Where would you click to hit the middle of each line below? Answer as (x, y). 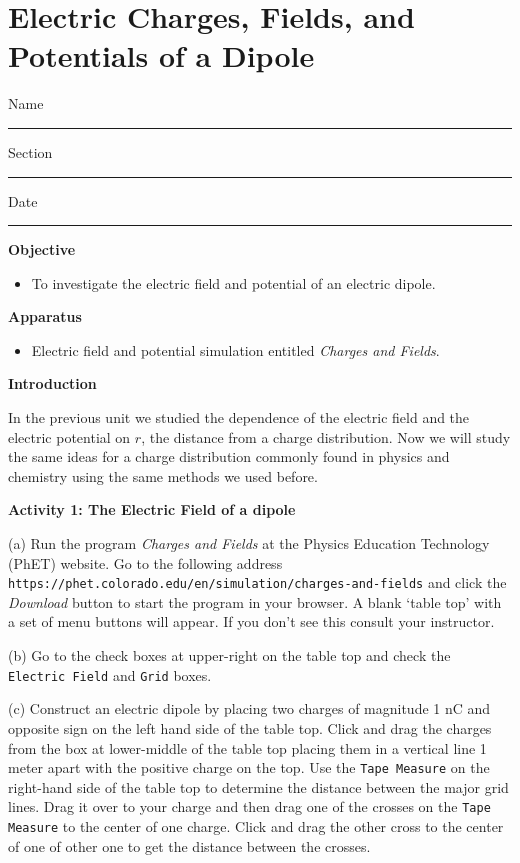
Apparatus (45, 316)
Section (30, 151)
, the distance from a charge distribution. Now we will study (326, 436)
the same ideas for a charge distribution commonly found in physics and (229, 456)
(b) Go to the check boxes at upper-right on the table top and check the (229, 655)
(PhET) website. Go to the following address (145, 562)
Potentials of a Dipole (161, 55)
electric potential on (69, 436)
